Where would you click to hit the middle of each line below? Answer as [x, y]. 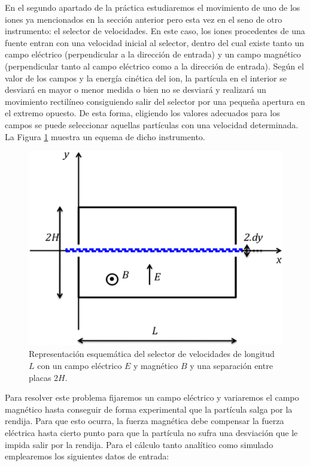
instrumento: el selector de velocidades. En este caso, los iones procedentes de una [155, 31]
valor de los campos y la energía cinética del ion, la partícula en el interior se [146, 78]
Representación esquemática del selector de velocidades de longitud [152, 354]
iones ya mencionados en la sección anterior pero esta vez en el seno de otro [144, 19]
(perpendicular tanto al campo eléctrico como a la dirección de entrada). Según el [154, 66]
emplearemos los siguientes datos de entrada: [87, 456]
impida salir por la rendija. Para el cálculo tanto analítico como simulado [139, 444]
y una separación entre [231, 365]
